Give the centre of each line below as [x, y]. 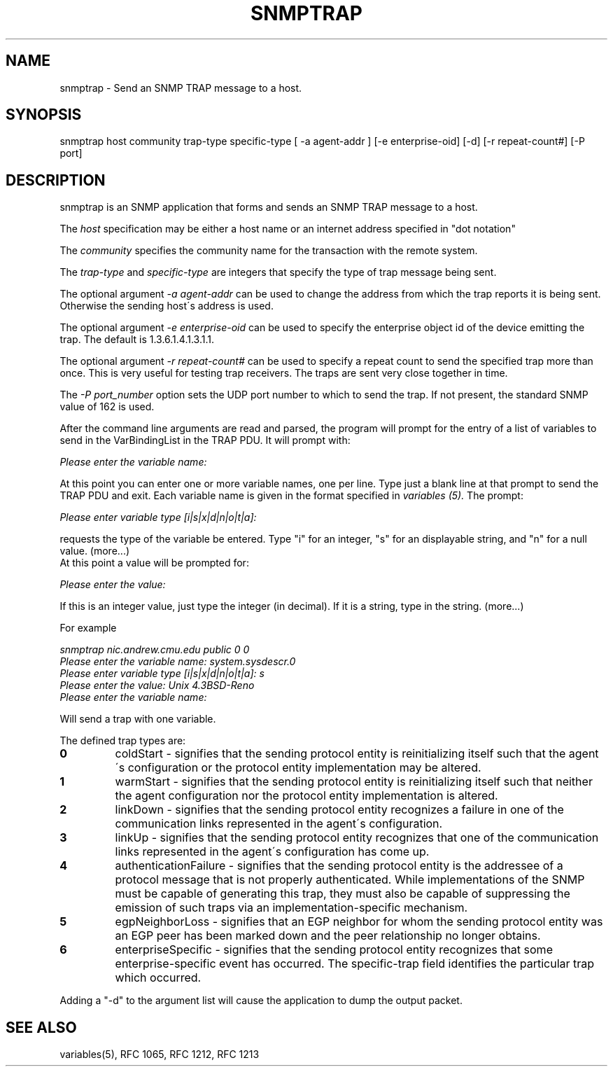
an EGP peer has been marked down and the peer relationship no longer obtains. [328, 936]
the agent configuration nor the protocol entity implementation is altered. [306, 796]
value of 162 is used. [107, 407]
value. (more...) [95, 551]
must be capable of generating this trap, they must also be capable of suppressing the [343, 894]
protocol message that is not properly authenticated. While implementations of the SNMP [350, 880]
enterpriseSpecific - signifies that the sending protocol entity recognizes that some [334, 950]
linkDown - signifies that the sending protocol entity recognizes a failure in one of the [339, 810]
